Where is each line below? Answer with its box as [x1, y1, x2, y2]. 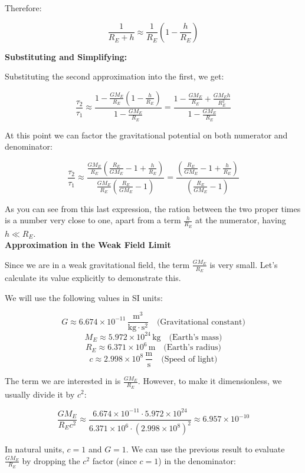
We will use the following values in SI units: [5, 291, 163, 303]
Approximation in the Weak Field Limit [5, 239, 171, 251]
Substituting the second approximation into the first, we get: [5, 70, 224, 82]
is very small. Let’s [209, 258, 278, 270]
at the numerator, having [195, 214, 286, 226]
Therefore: [5, 2, 42, 14]
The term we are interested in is [5, 375, 121, 387]
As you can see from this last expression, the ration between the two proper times [5, 202, 301, 214]
